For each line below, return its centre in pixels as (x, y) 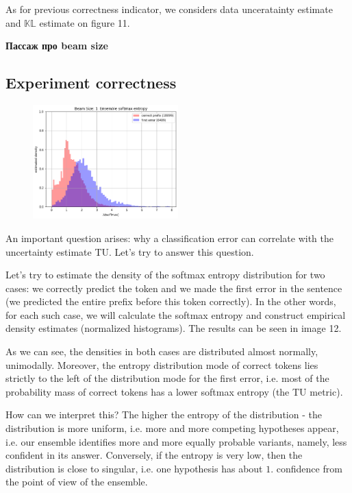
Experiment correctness (91, 83)
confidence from (309, 468)
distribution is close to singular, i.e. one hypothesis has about (134, 468)
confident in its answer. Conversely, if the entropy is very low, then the (154, 455)
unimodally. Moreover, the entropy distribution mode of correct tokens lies (162, 364)
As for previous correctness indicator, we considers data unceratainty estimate (169, 9)
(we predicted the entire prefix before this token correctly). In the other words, (171, 301)
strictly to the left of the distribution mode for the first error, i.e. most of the (167, 378)
